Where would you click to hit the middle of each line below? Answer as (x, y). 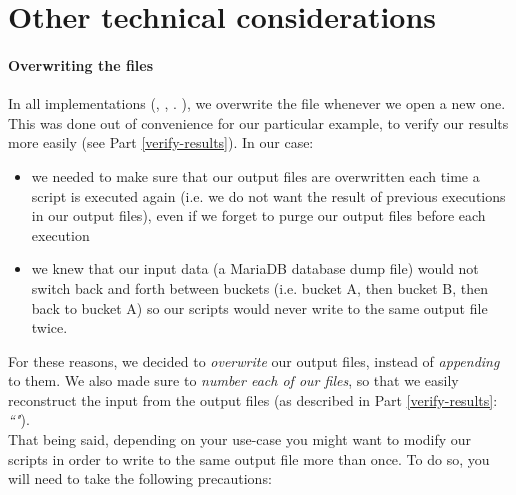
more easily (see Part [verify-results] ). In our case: (161, 142)
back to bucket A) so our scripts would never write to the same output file (259, 307)
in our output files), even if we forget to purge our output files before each (258, 215)
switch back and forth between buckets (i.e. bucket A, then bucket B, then (259, 287)
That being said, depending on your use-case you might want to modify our (240, 439)
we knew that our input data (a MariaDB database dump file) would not (255, 268)
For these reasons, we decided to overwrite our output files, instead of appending (254, 360)
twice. (49, 327)
